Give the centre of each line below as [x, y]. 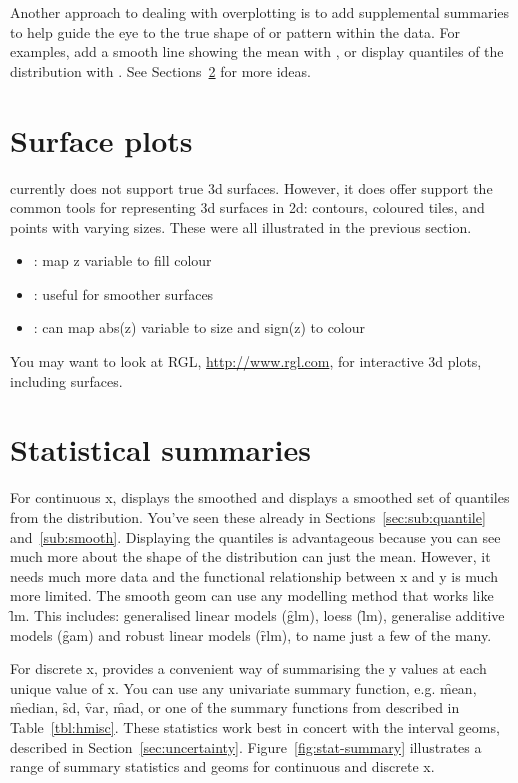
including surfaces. [66, 380]
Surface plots [101, 139]
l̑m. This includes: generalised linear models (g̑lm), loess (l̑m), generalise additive [257, 614]
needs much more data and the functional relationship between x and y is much [254, 575]
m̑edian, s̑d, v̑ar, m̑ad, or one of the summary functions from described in [235, 707]
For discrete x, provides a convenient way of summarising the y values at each [248, 668]
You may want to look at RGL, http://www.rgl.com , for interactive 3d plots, [246, 361]
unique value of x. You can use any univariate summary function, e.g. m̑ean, [243, 687]
